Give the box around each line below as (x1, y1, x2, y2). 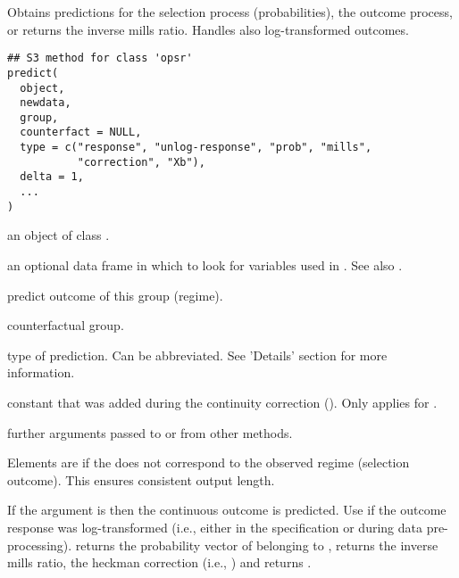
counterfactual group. (7, 316, 124, 334)
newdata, (20, 96, 71, 110)
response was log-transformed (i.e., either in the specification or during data (7, 517, 422, 536)
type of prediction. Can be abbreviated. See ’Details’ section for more (7, 345, 388, 364)
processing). (7, 535, 72, 554)
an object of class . (7, 226, 110, 244)
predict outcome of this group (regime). (7, 285, 223, 304)
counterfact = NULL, (20, 126, 142, 139)
